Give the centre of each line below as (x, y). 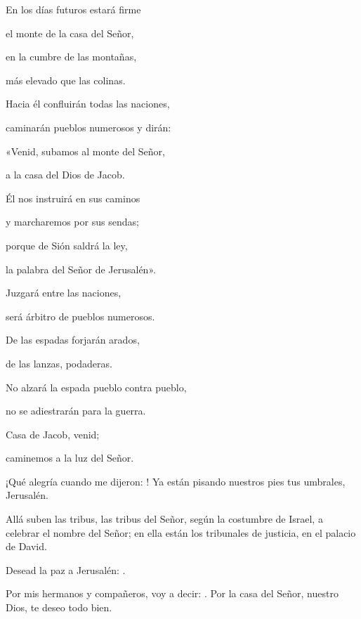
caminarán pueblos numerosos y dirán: (88, 127)
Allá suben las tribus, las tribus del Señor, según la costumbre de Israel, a (164, 519)
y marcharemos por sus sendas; (72, 222)
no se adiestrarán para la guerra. (76, 411)
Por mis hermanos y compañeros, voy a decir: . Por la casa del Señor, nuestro (172, 593)
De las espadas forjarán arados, (73, 340)
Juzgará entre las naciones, (64, 293)
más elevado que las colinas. (66, 80)
